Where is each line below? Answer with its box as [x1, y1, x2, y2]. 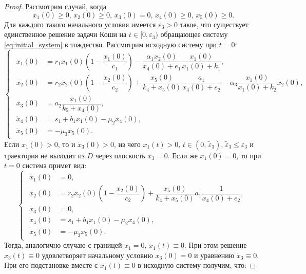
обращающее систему [160, 29, 228, 40]
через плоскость [95, 150, 145, 160]
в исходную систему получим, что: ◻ [138, 260, 256, 270]
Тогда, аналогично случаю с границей [4, 240, 122, 250]
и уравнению [194, 249, 235, 260]
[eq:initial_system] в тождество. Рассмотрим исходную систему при [4, 39, 217, 49]
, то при [236, 150, 261, 160]
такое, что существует [180, 19, 248, 29]
